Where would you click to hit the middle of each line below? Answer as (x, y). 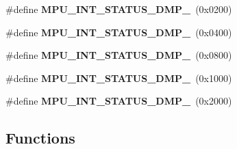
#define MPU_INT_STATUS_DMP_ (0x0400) (119, 32)
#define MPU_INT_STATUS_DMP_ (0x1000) (119, 78)
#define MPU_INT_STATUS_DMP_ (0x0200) (119, 9)
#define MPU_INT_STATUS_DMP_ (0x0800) (119, 55)
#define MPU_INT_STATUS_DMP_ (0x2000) (119, 101)
